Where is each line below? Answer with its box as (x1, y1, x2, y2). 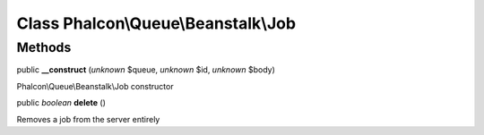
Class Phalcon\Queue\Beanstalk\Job (16, 13, 296, 33)
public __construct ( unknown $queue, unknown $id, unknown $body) (16, 64, 275, 75)
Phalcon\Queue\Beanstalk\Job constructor (16, 80, 174, 91)
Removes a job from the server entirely (16, 114, 160, 124)
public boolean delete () (16, 97, 107, 108)
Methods (16, 39, 72, 55)
